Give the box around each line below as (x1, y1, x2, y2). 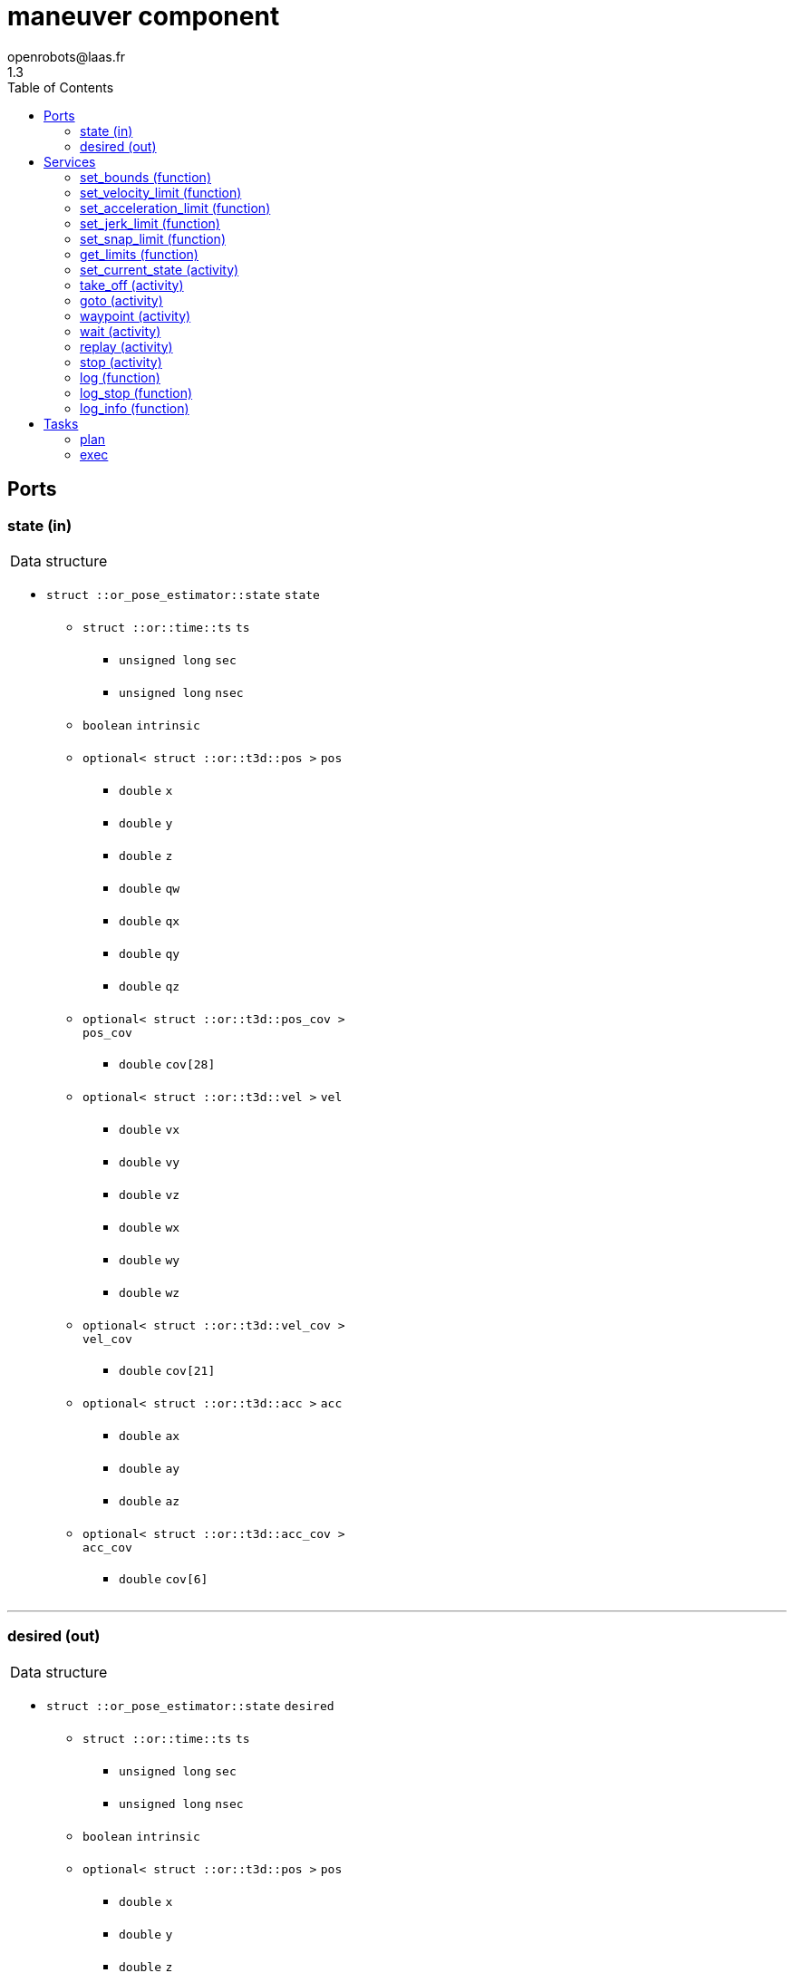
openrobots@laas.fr (7, 48, 126, 64)
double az (119, 1494, 180, 1508)
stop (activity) (80, 353, 162, 370)
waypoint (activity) (80, 307, 191, 324)
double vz (119, 1187, 180, 1202)
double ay (119, 1461, 180, 1475)
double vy (119, 1155, 180, 1169)
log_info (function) (80, 400, 189, 416)
